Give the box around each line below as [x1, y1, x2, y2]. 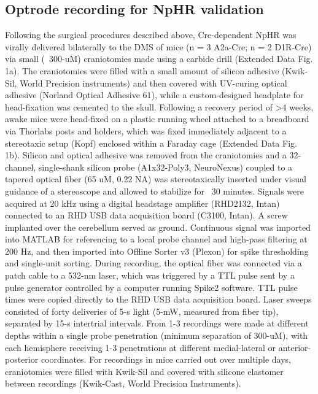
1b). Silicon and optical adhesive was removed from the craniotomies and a [5, 149, 287, 161]
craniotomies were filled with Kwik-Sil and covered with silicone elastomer [5, 365, 284, 377]
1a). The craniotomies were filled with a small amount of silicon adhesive [5, 64, 279, 77]
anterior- [278, 341, 311, 353]
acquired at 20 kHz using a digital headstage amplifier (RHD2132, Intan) [5, 196, 280, 209]
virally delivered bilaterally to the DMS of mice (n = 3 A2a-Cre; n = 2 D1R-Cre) [5, 40, 312, 53]
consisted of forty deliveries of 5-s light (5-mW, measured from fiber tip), [5, 304, 279, 317]
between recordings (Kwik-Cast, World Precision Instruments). [5, 377, 241, 390]
